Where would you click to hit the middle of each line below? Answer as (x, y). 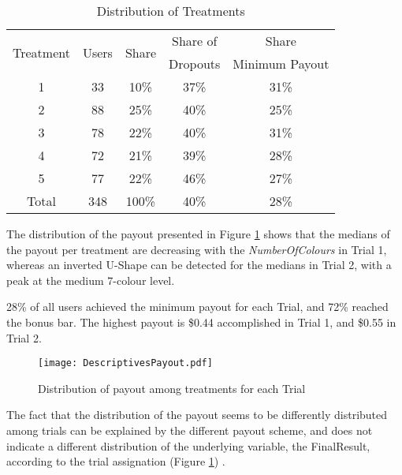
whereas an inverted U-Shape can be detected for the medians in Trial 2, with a (199, 265)
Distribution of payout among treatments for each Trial (172, 388)
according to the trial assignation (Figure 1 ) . (116, 461)
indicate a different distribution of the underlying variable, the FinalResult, (188, 445)
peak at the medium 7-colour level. (91, 280)
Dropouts (195, 64)
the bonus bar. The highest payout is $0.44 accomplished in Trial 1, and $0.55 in (201, 322)
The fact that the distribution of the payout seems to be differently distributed (197, 415)
